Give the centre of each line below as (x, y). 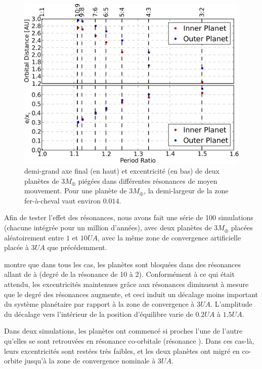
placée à (16, 247)
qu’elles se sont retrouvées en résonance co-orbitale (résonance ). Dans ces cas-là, (129, 341)
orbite (13, 361)
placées (242, 228)
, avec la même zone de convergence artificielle (169, 237)
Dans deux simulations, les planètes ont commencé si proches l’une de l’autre (123, 331)
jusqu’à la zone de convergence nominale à (90, 361)
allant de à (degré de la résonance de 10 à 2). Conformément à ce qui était (119, 274)
